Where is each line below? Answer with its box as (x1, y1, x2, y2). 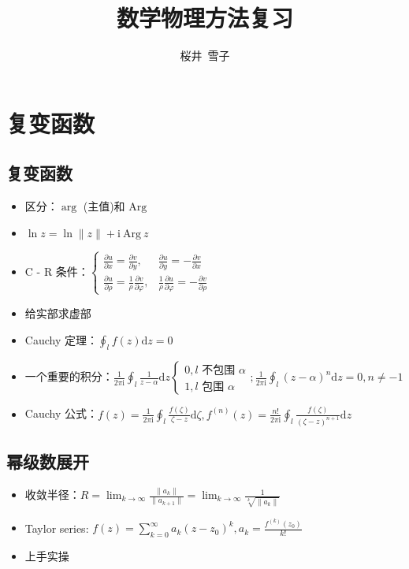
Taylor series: (24, 519, 89, 536)
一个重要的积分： (24, 368, 113, 385)
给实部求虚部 (24, 304, 91, 321)
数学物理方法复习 (116, 2, 293, 34)
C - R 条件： (24, 262, 89, 279)
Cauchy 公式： (24, 405, 98, 422)
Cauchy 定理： (24, 331, 98, 348)
